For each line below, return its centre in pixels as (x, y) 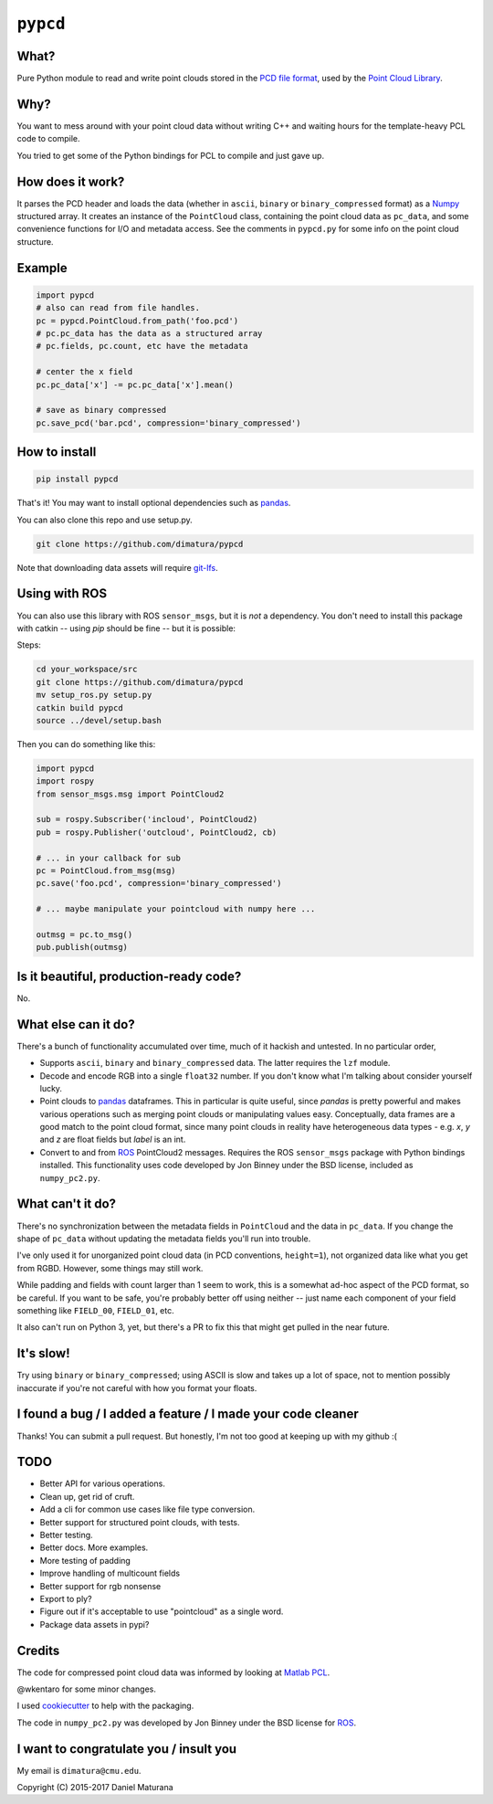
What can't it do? (67, 1204)
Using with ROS (62, 594)
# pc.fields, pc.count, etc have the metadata (142, 346)
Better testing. (66, 1535)
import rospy (65, 781)
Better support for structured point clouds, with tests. (140, 1522)
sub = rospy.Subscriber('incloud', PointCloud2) (147, 819)
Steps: (29, 645)
